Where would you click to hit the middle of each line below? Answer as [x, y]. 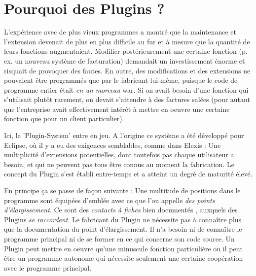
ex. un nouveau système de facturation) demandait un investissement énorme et [125, 60]
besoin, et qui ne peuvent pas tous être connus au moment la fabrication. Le [119, 164]
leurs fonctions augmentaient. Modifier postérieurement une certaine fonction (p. [126, 51]
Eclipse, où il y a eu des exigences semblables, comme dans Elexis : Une [112, 145]
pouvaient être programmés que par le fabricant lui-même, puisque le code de [121, 80]
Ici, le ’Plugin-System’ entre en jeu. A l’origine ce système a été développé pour [124, 135]
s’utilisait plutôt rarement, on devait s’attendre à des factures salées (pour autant [127, 99]
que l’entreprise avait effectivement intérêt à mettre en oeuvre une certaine [117, 109]
